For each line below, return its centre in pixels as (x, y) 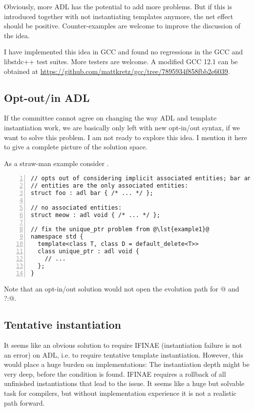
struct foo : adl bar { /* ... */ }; (92, 193)
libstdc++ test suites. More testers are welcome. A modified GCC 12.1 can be (121, 61)
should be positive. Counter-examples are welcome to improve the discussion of (122, 26)
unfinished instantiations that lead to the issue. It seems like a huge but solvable (124, 383)
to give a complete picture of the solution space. (76, 147)
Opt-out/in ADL (47, 97)
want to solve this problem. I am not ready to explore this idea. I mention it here (126, 137)
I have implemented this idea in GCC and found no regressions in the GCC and (124, 52)
